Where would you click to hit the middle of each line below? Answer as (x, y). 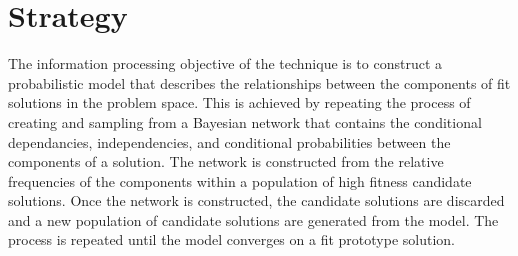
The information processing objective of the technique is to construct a (225, 63)
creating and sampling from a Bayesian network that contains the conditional (245, 121)
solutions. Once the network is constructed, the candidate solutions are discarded (256, 200)
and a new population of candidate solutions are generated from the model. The (253, 219)
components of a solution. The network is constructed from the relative (226, 161)
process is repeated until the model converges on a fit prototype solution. (231, 239)
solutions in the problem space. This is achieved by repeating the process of (239, 102)
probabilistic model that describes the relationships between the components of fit (259, 82)
